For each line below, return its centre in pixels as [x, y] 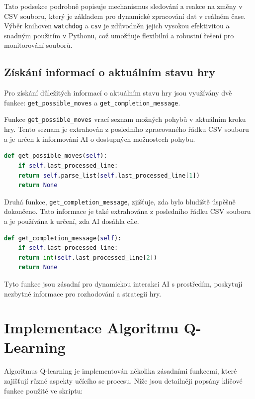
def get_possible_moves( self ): [56, 156]
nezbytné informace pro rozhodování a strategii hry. [83, 293]
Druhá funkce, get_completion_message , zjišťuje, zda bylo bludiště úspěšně [120, 201]
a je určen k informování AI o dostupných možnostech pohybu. [100, 139]
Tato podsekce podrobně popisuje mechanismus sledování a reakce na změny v [123, 6]
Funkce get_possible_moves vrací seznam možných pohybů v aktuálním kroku [125, 119]
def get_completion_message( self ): [63, 238]
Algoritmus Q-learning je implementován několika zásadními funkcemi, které [121, 371]
